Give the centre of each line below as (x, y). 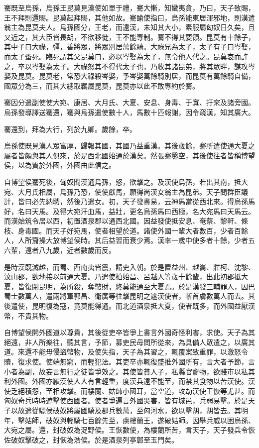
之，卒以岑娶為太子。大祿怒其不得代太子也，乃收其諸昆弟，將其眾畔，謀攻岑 (129, 66)
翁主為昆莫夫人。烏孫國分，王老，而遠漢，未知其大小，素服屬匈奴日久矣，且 (129, 27)
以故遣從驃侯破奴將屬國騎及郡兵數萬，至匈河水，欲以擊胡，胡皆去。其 (126, 410)
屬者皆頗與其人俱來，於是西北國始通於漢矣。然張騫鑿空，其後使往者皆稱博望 (129, 155)
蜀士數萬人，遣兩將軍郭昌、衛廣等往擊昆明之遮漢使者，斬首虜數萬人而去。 (126, 296)
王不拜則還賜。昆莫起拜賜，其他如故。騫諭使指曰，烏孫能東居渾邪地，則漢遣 (129, 17)
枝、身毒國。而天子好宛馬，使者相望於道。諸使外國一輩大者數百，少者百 (123, 230)
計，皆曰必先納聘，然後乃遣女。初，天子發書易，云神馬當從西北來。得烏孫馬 (129, 201)
